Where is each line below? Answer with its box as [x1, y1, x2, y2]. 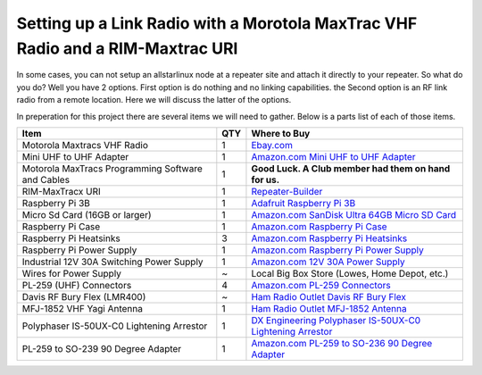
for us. [251, 173, 280, 186]
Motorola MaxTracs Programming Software [21, 162, 203, 174]
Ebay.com [251, 138, 294, 151]
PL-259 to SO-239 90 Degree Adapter [21, 342, 182, 354]
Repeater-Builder [251, 185, 323, 197]
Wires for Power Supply [21, 267, 122, 279]
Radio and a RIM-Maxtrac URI [16, 38, 238, 58]
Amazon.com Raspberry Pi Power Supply [251, 244, 424, 256]
